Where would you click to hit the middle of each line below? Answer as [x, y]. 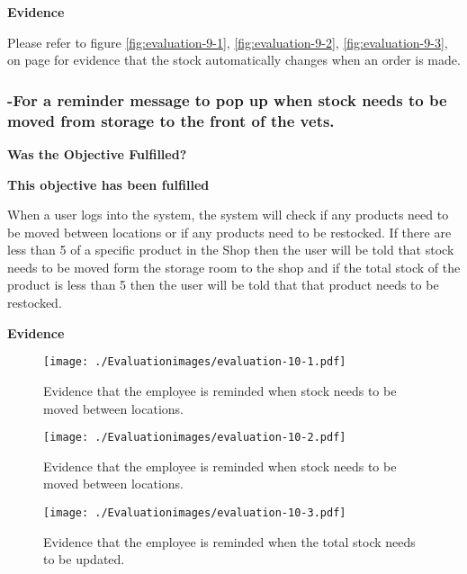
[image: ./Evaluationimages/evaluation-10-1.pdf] [195, 362]
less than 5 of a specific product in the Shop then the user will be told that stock [231, 250]
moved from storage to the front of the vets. [171, 120]
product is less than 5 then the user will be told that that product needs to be [223, 285]
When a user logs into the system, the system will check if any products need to [228, 215]
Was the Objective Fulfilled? [97, 153]
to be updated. [84, 559]
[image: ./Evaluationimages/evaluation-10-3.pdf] [195, 512]
